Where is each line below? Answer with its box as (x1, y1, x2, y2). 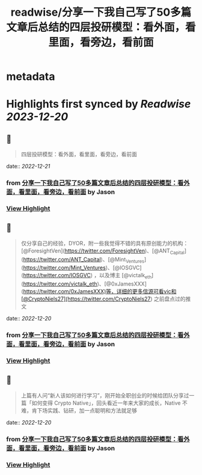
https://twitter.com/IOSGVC (23, 272, 91, 279)
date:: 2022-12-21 (6, 163, 50, 170)
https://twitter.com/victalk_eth (23, 280, 97, 287)
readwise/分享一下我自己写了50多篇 (10, 5, 192, 19)
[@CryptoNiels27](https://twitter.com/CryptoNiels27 (20, 295, 151, 302)
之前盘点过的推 (153, 295, 191, 302)
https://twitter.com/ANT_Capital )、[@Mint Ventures (23, 256, 144, 265)
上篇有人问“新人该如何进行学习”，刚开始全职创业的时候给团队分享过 (20, 391, 189, 399)
